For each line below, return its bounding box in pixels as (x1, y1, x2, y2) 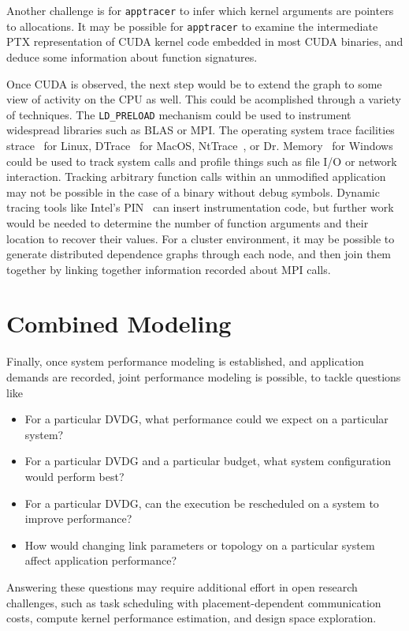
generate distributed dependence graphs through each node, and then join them (6, 246, 392, 262)
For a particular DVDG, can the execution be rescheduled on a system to (24, 494, 379, 511)
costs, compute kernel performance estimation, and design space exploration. (6, 610, 377, 626)
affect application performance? (24, 552, 177, 569)
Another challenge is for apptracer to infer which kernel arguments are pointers (6, 2, 394, 18)
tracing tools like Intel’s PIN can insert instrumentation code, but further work (6, 199, 394, 216)
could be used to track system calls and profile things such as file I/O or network (6, 152, 397, 169)
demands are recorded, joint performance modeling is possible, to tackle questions (6, 369, 401, 385)
